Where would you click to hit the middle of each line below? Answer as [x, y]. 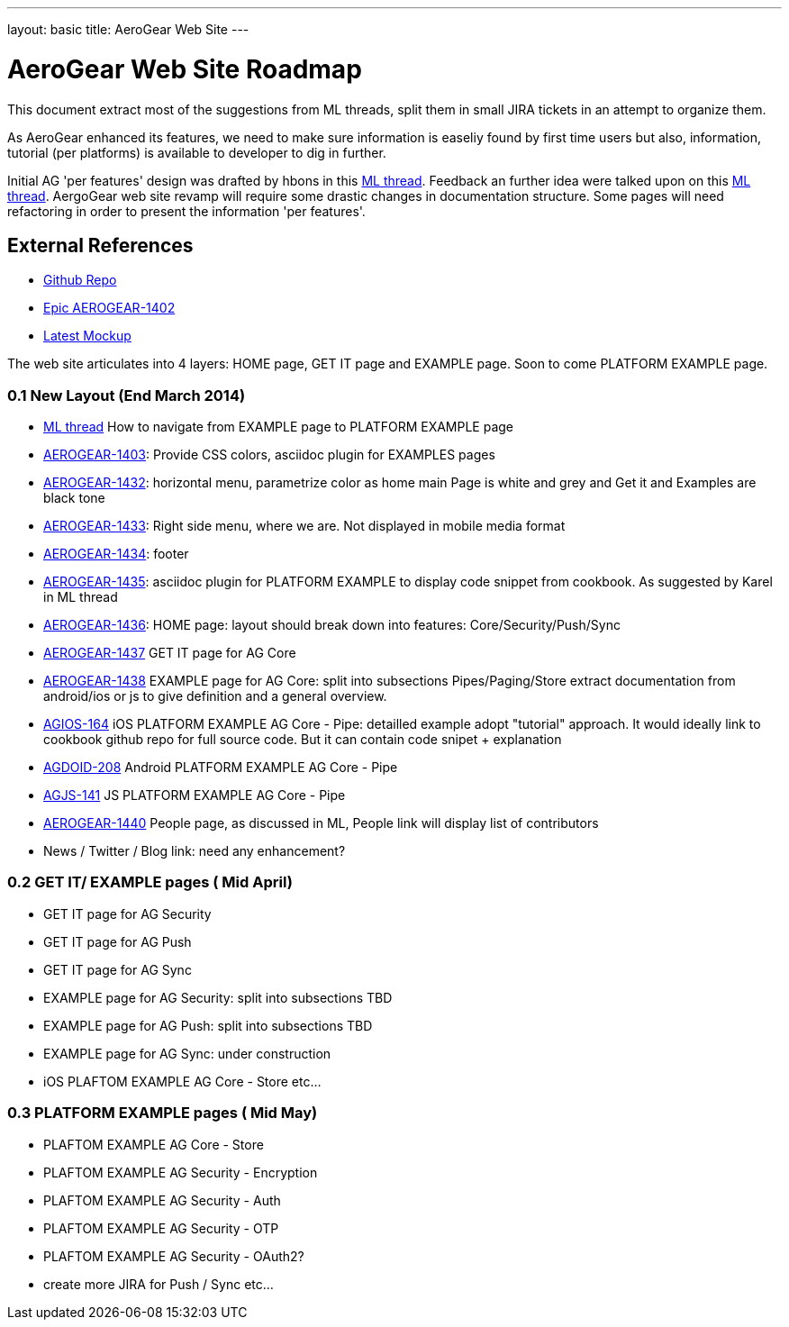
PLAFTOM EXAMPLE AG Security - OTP [161, 1228]
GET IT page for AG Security [127, 913]
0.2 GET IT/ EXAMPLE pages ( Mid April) [150, 882]
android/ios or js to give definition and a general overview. [215, 696]
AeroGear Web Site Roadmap [185, 69]
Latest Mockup [87, 336]
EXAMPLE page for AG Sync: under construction [187, 1053]
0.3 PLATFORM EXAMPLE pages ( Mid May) [163, 1113]
